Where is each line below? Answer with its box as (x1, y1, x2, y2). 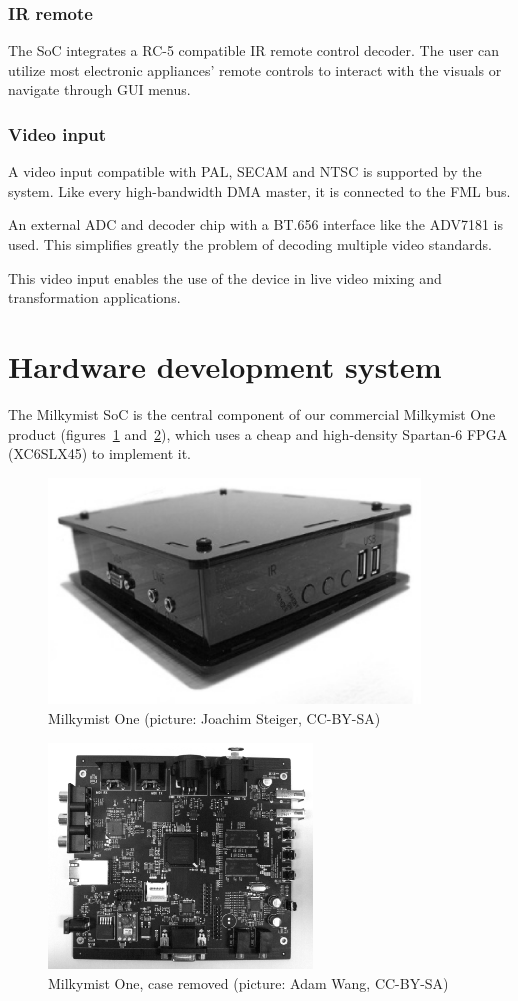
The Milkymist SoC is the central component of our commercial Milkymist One (8, 403, 496, 424)
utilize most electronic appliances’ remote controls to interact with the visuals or (8, 59, 502, 80)
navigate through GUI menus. (8, 79, 191, 100)
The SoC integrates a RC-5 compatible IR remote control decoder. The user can (8, 40, 500, 61)
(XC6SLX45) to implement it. (8, 443, 191, 464)
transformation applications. (8, 287, 181, 308)
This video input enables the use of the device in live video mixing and (8, 267, 442, 288)
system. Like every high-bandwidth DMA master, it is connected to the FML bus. (8, 180, 511, 201)
